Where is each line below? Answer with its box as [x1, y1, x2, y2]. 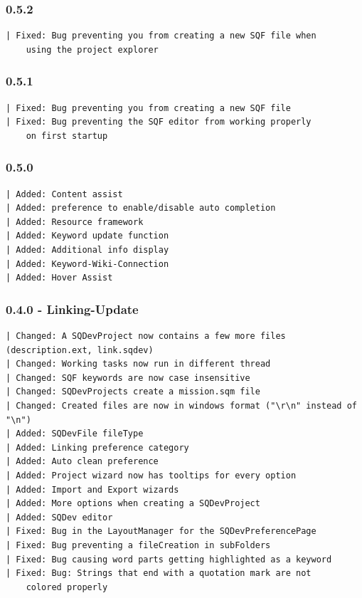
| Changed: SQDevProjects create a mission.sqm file [6, 387, 260, 397]
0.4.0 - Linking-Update [6, 300, 139, 318]
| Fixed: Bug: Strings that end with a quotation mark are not [6, 568, 312, 579]
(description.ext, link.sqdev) [6, 345, 154, 355]
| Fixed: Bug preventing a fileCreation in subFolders [6, 540, 271, 550]
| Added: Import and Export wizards [6, 484, 179, 495]
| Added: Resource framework [6, 216, 144, 227]
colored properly [26, 582, 108, 592]
